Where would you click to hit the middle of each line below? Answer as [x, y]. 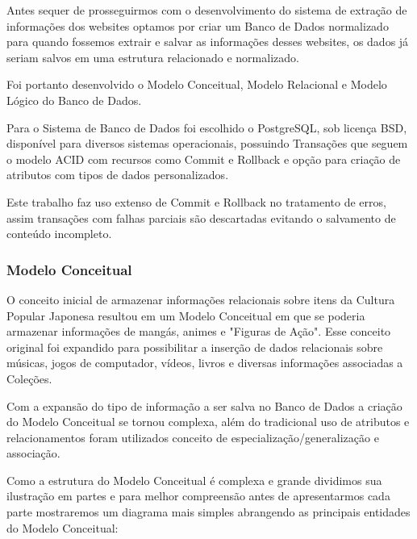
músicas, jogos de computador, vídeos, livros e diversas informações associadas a [205, 363]
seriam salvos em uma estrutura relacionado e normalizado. [153, 57]
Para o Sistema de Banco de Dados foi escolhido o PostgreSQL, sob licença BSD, [207, 127]
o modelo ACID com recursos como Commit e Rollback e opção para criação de [204, 159]
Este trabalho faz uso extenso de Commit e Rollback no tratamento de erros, [196, 201]
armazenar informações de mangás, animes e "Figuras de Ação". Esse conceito [199, 331]
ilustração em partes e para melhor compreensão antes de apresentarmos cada [198, 496]
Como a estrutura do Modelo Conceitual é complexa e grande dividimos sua [194, 480]
